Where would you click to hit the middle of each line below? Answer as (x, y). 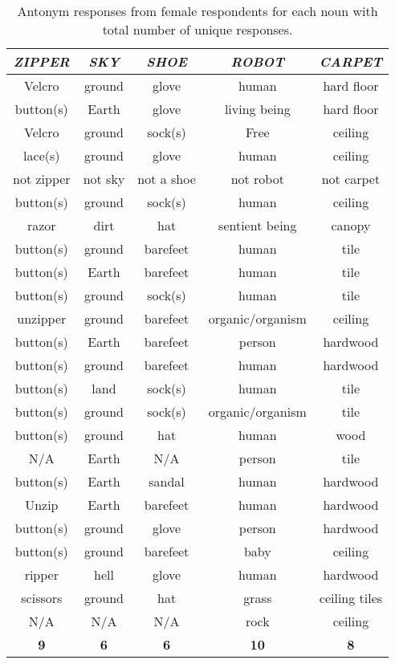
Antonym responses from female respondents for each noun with (197, 11)
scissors (42, 598)
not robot (257, 179)
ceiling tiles (351, 598)
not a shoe (167, 179)
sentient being (258, 225)
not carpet (351, 179)
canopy (351, 225)
